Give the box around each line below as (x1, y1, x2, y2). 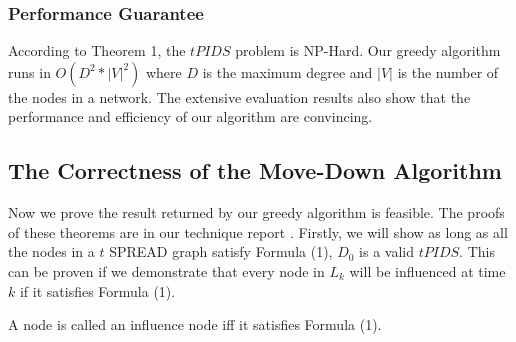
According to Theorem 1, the (8, 40, 186, 61)
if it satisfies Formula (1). (19, 280, 176, 301)
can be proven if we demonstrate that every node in (8, 260, 325, 281)
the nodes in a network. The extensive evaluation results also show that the (8, 86, 471, 107)
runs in (8, 61, 51, 82)
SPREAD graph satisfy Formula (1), (109, 241, 333, 262)
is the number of (397, 61, 499, 82)
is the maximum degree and (202, 61, 373, 82)
